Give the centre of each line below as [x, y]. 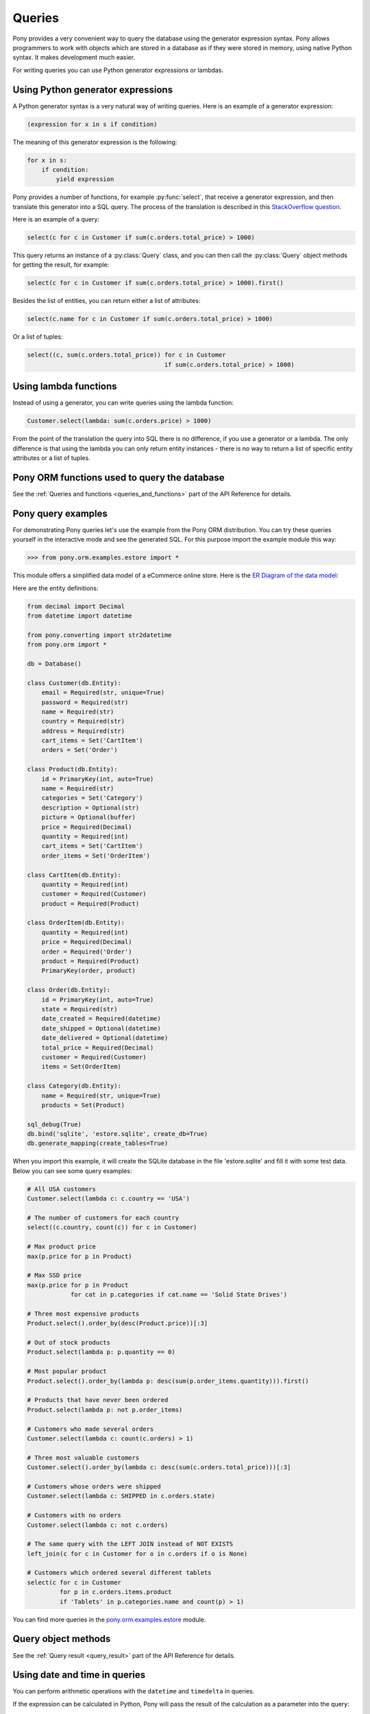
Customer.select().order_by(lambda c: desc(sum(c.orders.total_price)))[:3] [159, 1468]
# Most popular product [67, 1372]
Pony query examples [60, 513]
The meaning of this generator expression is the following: [95, 142]
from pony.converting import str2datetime [99, 635]
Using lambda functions [65, 386]
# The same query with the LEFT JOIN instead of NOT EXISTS [130, 1544]
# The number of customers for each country [103, 1218]
